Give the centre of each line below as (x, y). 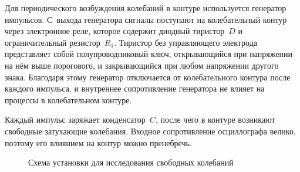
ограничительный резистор (53, 42)
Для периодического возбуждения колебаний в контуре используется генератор (146, 8)
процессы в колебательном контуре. (68, 100)
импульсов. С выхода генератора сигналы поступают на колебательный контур (146, 19)
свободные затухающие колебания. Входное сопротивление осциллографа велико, (150, 131)
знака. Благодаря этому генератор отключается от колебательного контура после (148, 77)
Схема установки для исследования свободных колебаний (131, 162)
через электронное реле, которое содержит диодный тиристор (115, 31)
